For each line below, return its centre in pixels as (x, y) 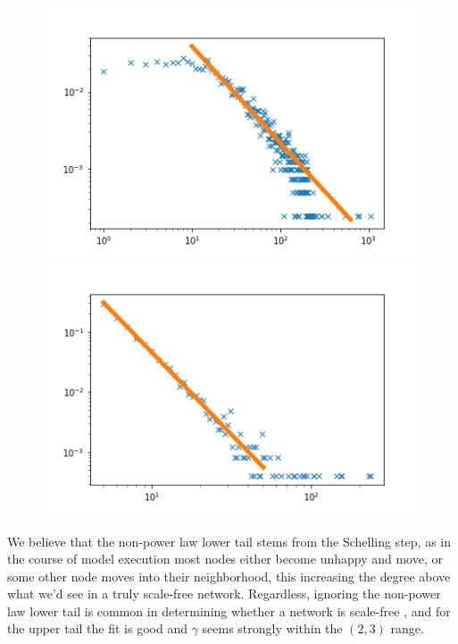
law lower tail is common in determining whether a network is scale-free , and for (229, 611)
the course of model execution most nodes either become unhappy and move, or (225, 559)
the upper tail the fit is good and (97, 628)
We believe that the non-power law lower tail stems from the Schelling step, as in (229, 541)
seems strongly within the (272, 628)
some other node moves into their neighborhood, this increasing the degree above (229, 576)
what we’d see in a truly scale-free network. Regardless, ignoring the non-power (224, 594)
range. (407, 628)
